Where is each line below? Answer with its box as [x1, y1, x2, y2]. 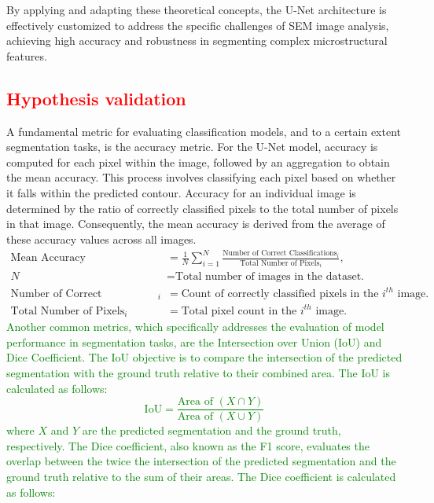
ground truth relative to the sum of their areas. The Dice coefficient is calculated [6, 468, 396, 485]
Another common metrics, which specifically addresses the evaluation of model [6, 318, 384, 335]
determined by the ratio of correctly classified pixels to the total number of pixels [6, 200, 399, 216]
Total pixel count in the [181, 305, 297, 317]
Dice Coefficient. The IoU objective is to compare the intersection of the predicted [6, 349, 403, 365]
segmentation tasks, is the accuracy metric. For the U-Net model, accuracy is [6, 138, 378, 155]
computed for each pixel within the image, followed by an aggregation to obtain [6, 153, 390, 170]
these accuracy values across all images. [6, 230, 197, 247]
